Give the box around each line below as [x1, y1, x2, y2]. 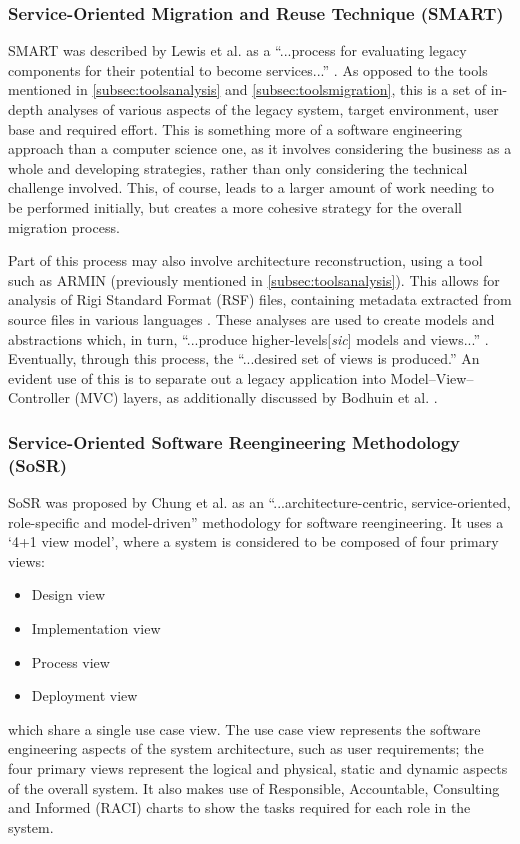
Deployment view [31, 685, 138, 706]
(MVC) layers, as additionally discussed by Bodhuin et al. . [74, 387, 438, 408]
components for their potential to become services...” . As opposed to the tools [8, 59, 488, 80]
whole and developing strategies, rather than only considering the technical [8, 157, 468, 178]
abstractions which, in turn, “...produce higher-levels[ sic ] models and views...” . [8, 328, 489, 349]
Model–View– [390, 367, 474, 388]
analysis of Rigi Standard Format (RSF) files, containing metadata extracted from [8, 289, 512, 310]
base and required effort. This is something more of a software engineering [8, 118, 463, 139]
